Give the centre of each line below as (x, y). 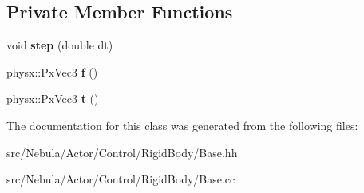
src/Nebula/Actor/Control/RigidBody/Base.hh (122, 152)
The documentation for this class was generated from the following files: (182, 125)
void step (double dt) (60, 45)
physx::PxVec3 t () (53, 98)
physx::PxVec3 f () (52, 71)
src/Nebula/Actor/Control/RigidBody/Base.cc (121, 179)
